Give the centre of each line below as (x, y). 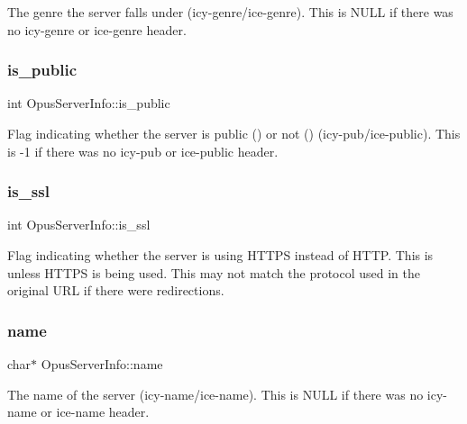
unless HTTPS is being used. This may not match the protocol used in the (214, 272)
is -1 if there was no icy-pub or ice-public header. (143, 151)
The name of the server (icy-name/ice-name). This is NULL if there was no (215, 394)
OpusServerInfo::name (102, 364)
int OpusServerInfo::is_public (89, 103)
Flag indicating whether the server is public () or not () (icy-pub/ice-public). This (234, 133)
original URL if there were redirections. (116, 290)
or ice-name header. (95, 412)
